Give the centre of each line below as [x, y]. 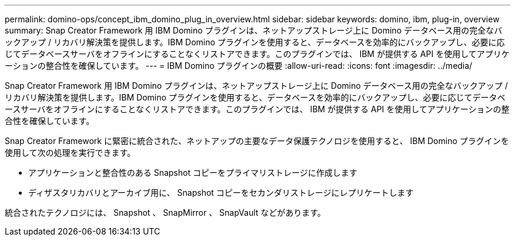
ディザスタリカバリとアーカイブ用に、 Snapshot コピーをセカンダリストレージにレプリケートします [221, 193]
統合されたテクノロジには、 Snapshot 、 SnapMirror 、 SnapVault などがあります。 [165, 212]
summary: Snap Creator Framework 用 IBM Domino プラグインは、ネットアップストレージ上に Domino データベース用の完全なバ [254, 30]
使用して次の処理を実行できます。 [70, 153]
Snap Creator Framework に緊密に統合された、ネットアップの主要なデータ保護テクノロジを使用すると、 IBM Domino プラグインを [257, 141]
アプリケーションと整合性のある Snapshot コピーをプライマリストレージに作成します [193, 173]
